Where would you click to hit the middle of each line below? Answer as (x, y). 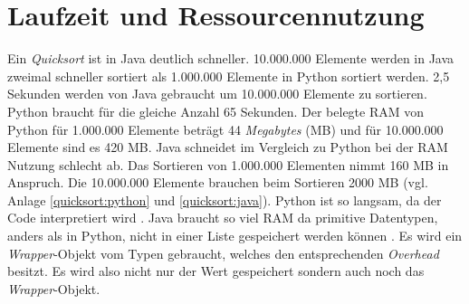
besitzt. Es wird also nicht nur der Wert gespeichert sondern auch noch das (216, 271)
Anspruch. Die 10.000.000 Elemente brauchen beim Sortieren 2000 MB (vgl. (218, 182)
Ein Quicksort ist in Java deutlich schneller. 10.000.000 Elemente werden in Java (231, 58)
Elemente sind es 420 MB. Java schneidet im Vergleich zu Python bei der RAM (228, 147)
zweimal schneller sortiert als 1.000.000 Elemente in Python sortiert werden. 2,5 (229, 76)
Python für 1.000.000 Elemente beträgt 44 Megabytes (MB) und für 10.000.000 (225, 129)
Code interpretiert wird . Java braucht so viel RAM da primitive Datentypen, (223, 218)
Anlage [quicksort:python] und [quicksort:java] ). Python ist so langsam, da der (225, 199)
